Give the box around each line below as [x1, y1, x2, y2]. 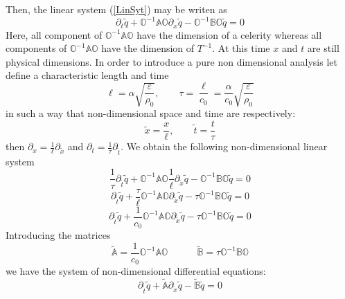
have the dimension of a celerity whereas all [136, 27, 322, 42]
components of [6, 41, 67, 55]
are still [307, 41, 339, 55]
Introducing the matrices [6, 228, 111, 242]
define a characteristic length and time [6, 68, 169, 82]
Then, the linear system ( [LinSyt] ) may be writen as [6, 2, 227, 16]
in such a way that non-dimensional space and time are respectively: [6, 106, 296, 120]
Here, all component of [6, 27, 103, 42]
